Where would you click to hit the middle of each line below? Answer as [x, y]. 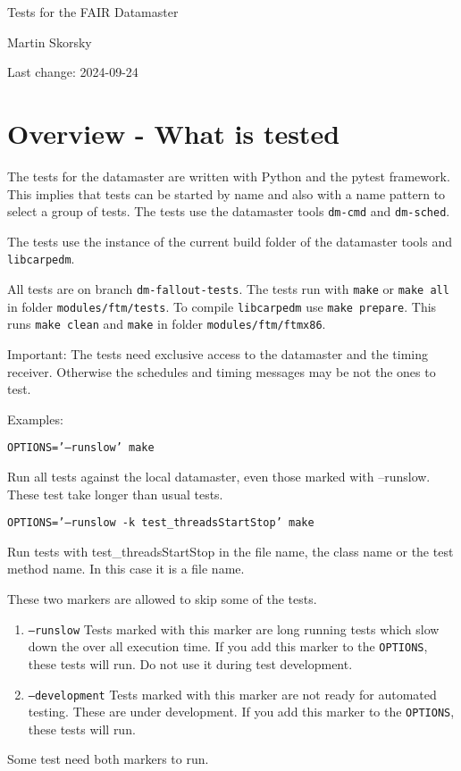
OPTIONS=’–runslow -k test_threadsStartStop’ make [161, 523]
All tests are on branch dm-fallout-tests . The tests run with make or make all [228, 289]
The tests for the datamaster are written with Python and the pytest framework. [229, 176]
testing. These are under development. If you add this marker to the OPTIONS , [241, 712]
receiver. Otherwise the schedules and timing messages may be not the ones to [222, 371]
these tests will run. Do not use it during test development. [190, 663]
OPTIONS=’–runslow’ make [81, 448]
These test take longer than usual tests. [115, 494]
